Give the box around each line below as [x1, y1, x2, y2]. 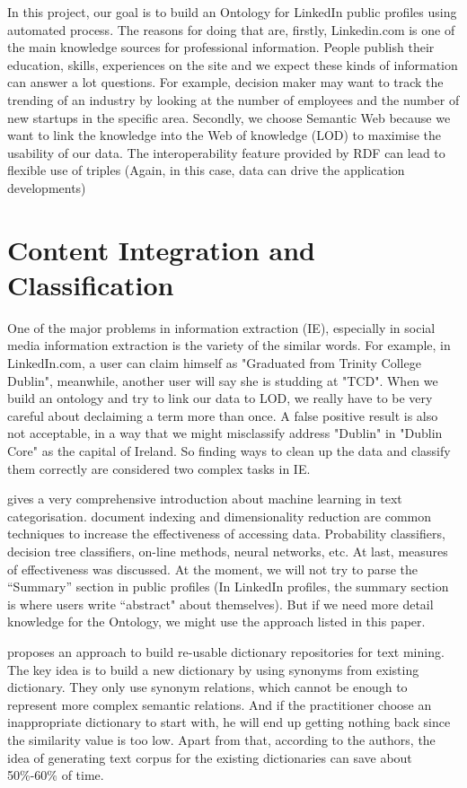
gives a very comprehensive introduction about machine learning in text [7, 489, 402, 508]
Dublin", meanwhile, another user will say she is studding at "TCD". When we [7, 371, 438, 390]
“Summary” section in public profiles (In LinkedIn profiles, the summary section [7, 577, 449, 596]
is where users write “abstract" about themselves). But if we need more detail [7, 594, 434, 613]
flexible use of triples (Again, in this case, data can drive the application [7, 161, 405, 179]
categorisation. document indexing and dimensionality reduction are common [7, 506, 432, 525]
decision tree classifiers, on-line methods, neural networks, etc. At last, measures [7, 541, 448, 560]
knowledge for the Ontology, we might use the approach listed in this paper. [7, 612, 426, 631]
